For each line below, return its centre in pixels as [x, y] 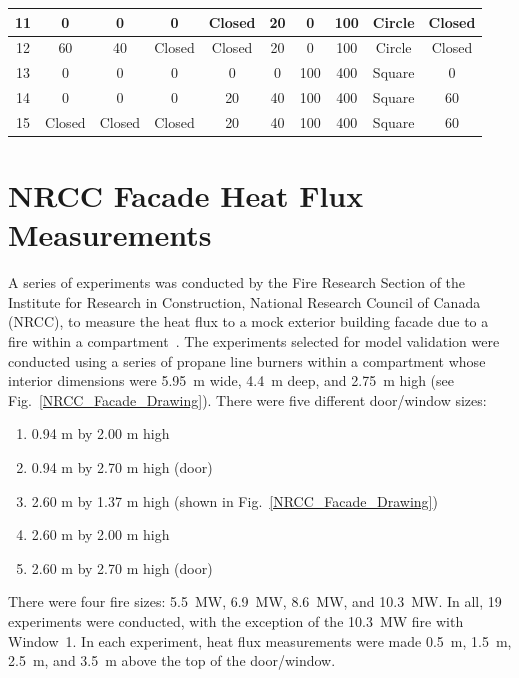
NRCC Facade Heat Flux [186, 195]
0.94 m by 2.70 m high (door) [122, 467]
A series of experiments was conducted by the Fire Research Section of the [237, 282]
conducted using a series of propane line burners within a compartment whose [247, 360]
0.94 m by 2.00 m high [100, 433]
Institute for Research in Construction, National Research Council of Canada [244, 301]
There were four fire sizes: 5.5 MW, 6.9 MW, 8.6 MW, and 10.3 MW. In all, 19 [255, 601]
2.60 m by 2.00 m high [100, 534]
